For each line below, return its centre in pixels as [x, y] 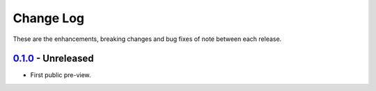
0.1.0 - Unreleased [53, 59]
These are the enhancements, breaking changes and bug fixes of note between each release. [147, 39]
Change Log [49, 18]
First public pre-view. [61, 75]
